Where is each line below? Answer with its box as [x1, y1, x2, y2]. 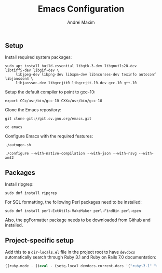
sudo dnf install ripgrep [5, 191, 57, 196]
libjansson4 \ [5, 76, 34, 81]
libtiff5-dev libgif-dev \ [5, 68, 59, 73]
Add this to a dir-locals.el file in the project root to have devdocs [5, 249, 135, 255]
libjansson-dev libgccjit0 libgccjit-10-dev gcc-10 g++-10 [15, 81, 137, 86]
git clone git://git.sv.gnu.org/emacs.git [5, 116, 92, 121]
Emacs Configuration [38, 3, 124, 15]
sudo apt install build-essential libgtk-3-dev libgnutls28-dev [5, 64, 137, 69]
